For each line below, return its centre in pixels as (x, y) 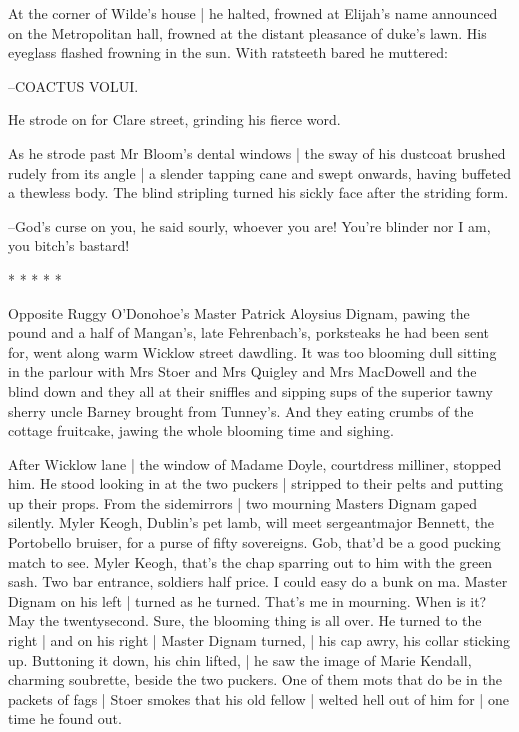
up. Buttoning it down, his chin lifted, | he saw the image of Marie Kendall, (240, 659)
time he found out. (65, 718)
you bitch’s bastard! (69, 245)
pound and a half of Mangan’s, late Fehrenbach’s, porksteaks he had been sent (248, 332)
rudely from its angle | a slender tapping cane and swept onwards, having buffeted (259, 172)
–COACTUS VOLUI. (73, 85)
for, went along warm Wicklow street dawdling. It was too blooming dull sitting (252, 351)
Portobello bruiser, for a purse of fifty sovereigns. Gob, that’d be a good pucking (254, 542)
